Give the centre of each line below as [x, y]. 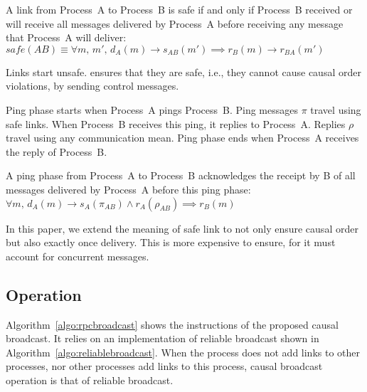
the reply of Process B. [57, 151]
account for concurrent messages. [78, 256]
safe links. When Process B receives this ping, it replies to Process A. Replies [176, 123]
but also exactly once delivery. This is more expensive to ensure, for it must [171, 242]
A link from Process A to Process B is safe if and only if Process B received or [179, 9]
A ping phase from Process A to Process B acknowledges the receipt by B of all [181, 175]
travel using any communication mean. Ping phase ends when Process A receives [182, 138]
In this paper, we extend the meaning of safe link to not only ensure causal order [182, 228]
